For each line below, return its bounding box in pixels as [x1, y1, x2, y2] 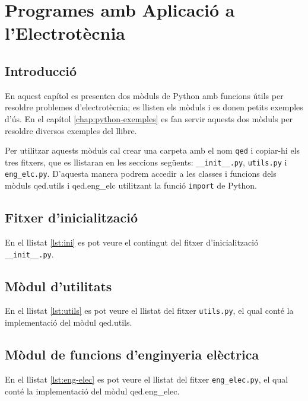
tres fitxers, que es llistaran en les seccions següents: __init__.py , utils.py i [5, 155, 287, 168]
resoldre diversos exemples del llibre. [5, 124, 137, 136]
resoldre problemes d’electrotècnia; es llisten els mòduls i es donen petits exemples [5, 101, 303, 113]
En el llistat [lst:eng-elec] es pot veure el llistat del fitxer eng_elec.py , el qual [5, 373, 288, 385]
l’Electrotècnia [5, 21, 125, 45]
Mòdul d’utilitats [5, 276, 112, 295]
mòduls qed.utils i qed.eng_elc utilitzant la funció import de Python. [5, 179, 257, 192]
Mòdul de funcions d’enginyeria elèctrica [5, 345, 259, 364]
